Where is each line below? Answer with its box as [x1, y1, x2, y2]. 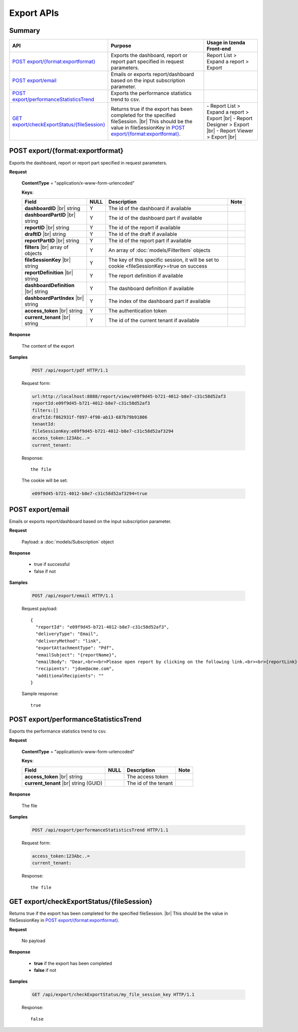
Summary [9, 26, 40, 35]
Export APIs [9, 7, 59, 18]
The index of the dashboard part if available [108, 298, 211, 305]
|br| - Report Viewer [206, 127, 253, 134]
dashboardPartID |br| [24, 212, 76, 219]
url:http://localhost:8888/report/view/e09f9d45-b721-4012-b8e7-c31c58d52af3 [32, 393, 226, 399]
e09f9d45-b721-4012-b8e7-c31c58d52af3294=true [32, 491, 148, 497]
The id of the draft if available [108, 231, 177, 238]
